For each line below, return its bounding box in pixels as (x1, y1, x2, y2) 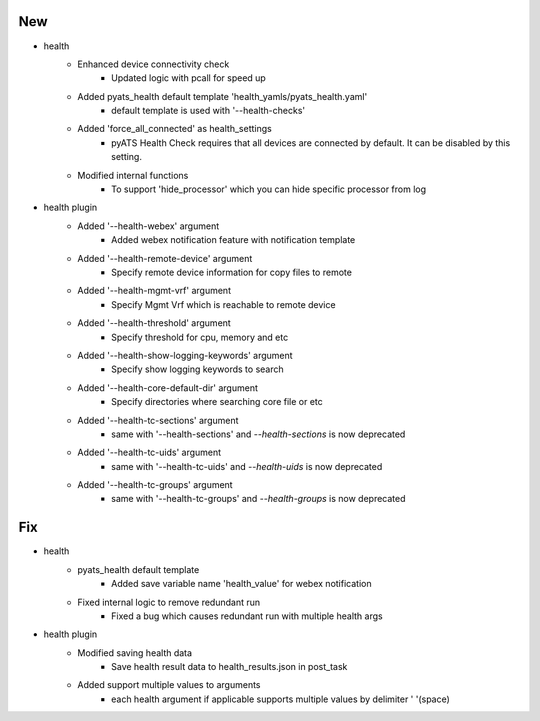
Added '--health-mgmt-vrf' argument (77, 285, 232, 297)
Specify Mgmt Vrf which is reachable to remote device (111, 298, 336, 310)
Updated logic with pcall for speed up (111, 72, 267, 84)
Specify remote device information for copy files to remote (111, 266, 352, 278)
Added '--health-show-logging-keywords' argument (77, 349, 294, 361)
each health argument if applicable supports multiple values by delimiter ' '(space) (111, 693, 450, 705)
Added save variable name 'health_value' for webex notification (111, 578, 372, 590)
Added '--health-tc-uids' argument (77, 446, 222, 459)
